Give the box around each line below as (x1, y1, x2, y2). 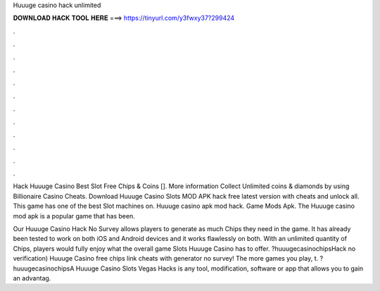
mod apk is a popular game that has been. (13, 211, 135, 220)
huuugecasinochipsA (13, 264, 75, 273)
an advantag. (13, 273, 51, 282)
